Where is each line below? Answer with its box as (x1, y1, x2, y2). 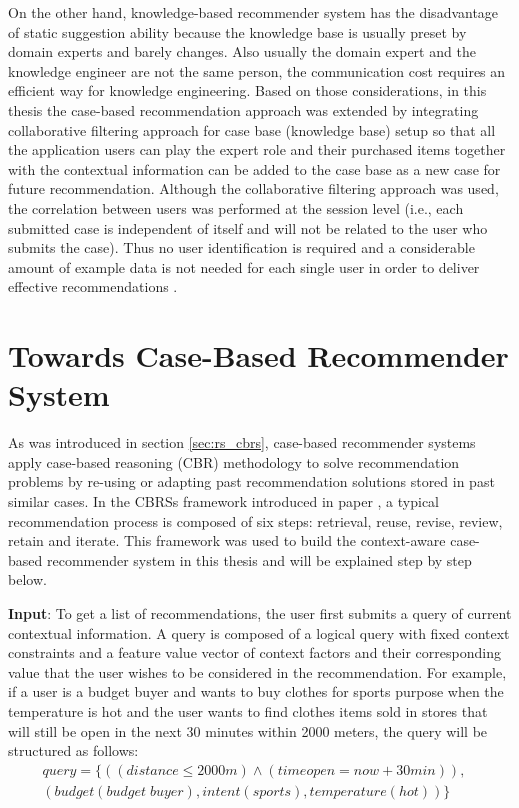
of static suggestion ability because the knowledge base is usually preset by (8, 21, 467, 42)
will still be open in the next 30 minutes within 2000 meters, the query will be (8, 720, 488, 741)
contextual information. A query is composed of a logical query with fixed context (8, 622, 510, 643)
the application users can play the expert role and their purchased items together (8, 139, 506, 160)
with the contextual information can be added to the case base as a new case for (8, 158, 501, 179)
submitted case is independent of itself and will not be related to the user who (8, 217, 488, 238)
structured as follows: (8, 740, 139, 761)
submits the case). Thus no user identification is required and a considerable (8, 237, 475, 258)
